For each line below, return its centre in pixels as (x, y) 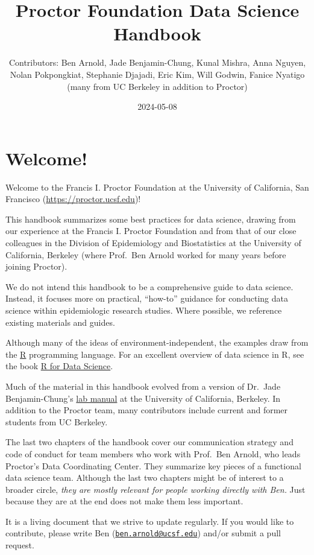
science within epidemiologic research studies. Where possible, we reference (144, 310)
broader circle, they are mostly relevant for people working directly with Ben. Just (155, 489)
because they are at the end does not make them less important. (124, 501)
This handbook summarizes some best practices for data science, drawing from (151, 219)
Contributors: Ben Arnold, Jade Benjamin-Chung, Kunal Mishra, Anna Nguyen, (157, 62)
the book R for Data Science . (59, 366)
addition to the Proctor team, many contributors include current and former (147, 410)
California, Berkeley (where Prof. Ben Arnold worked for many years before (146, 254)
